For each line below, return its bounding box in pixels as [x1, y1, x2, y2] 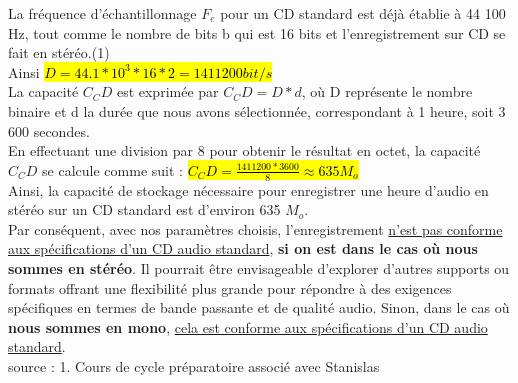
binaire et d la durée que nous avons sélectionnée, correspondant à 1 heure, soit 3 [8, 100, 506, 121]
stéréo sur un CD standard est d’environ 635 [8, 199, 281, 220]
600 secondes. [8, 120, 90, 141]
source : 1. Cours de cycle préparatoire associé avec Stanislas [8, 355, 380, 376]
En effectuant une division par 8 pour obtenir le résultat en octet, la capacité [8, 140, 481, 161]
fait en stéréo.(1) [8, 42, 110, 63]
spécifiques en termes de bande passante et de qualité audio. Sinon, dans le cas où [8, 297, 510, 318]
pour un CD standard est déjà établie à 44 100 [220, 3, 506, 23]
